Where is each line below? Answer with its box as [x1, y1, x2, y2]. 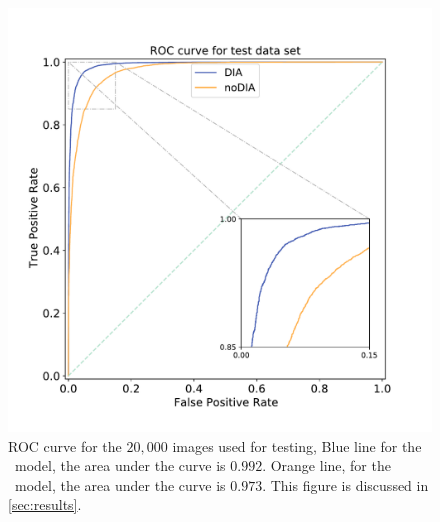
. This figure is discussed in [262, 474, 429, 495]
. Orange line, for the [262, 455, 391, 476]
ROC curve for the [8, 435, 122, 456]
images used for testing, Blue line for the [172, 435, 422, 456]
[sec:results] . [8, 494, 82, 515]
